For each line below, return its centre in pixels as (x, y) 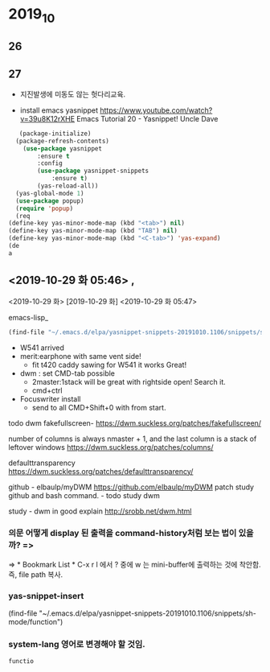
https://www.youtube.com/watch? (156, 110)
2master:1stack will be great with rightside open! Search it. (129, 381)
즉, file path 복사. (36, 574)
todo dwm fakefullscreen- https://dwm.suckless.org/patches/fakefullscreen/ (135, 423)
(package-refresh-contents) (63, 141)
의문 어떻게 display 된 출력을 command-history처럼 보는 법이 (123, 534)
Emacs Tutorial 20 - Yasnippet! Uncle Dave (147, 118)
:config (50, 163)
